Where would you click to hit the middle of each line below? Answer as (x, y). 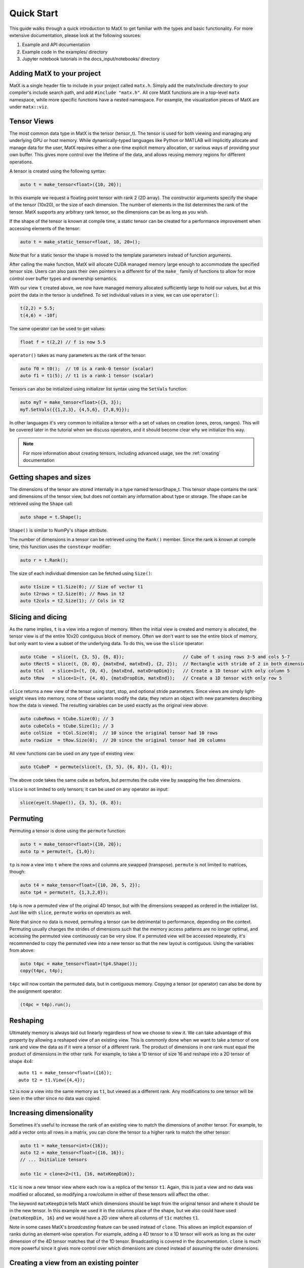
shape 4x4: (21, 1061)
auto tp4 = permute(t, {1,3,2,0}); (64, 892)
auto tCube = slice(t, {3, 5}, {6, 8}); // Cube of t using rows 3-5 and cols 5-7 (155, 657)
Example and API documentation (56, 45)
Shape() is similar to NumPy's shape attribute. (59, 530)
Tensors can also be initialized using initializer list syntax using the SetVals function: (98, 389)
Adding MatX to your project (55, 73)
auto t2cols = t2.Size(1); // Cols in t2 (72, 601)
